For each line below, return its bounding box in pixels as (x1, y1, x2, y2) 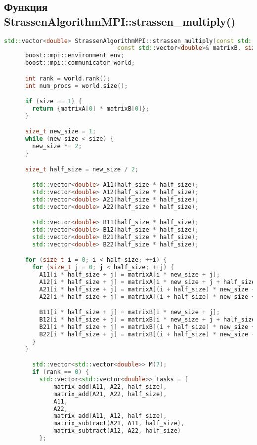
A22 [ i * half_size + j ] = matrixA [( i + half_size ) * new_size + (39, 293, 256, 300)
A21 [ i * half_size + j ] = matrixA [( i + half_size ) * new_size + (39, 285, 256, 293)
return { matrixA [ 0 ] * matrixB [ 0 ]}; (32, 105, 149, 113)
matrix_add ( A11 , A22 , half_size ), (53, 383, 167, 390)
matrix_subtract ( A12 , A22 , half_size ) (53, 427, 181, 435)
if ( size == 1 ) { (25, 98, 82, 105)
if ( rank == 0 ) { (32, 368, 89, 376)
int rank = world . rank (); (25, 75, 110, 82)
